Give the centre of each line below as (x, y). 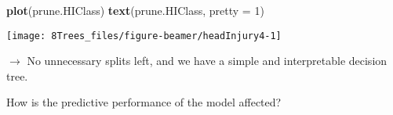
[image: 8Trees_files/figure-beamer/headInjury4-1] (144, 36)
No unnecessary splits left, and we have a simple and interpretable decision (207, 61)
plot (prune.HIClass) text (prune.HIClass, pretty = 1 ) (135, 10)
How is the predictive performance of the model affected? (144, 102)
